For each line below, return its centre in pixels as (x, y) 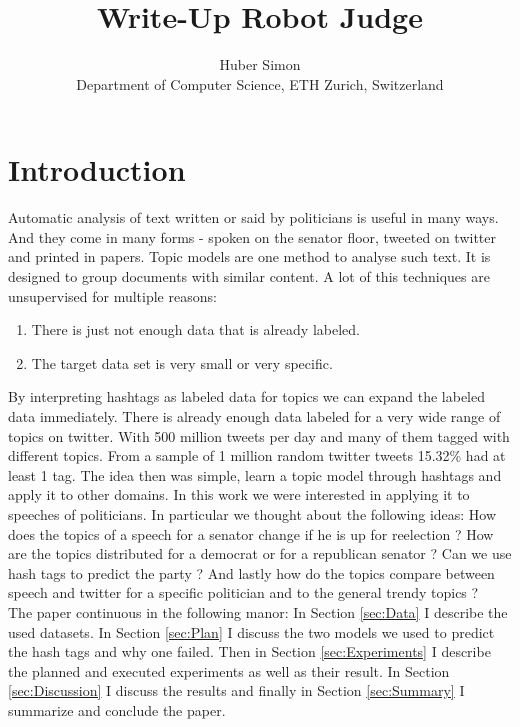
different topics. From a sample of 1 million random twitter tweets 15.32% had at (257, 455)
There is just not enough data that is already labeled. (195, 329)
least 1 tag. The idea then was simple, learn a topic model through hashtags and (255, 474)
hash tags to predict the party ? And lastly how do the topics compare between (251, 572)
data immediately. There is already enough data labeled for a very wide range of (254, 416)
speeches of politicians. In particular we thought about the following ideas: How (252, 513)
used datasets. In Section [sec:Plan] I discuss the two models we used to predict (251, 631)
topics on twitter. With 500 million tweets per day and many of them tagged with (259, 435)
